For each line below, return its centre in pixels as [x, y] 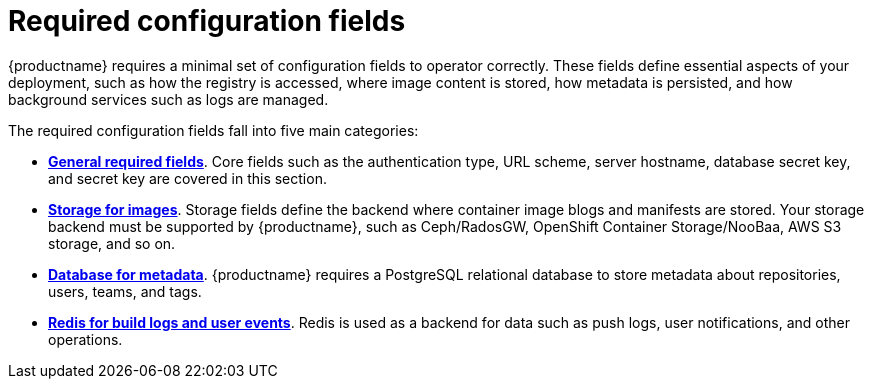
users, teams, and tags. [125, 291]
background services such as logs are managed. [168, 99]
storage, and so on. [112, 243]
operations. [85, 339]
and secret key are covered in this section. [187, 178]
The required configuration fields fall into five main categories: [213, 130]
